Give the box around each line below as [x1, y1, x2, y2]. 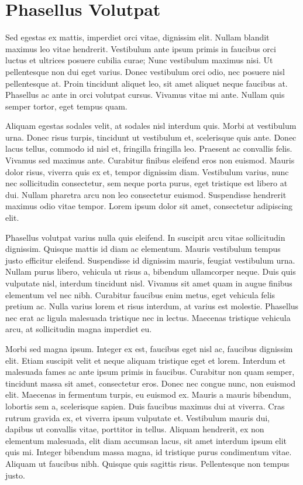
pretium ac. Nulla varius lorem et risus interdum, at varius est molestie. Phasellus [5, 300, 299, 312]
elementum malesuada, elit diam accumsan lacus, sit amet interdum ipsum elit [5, 434, 287, 446]
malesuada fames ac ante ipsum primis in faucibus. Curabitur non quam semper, [5, 366, 295, 378]
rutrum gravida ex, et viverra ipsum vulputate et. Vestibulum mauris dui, [5, 411, 270, 423]
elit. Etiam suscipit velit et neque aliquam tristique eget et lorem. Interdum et [5, 354, 286, 366]
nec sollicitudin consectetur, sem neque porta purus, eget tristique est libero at [5, 177, 288, 189]
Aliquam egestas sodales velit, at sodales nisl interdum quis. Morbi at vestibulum [5, 119, 297, 132]
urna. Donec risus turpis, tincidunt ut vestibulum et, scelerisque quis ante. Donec [5, 131, 297, 143]
